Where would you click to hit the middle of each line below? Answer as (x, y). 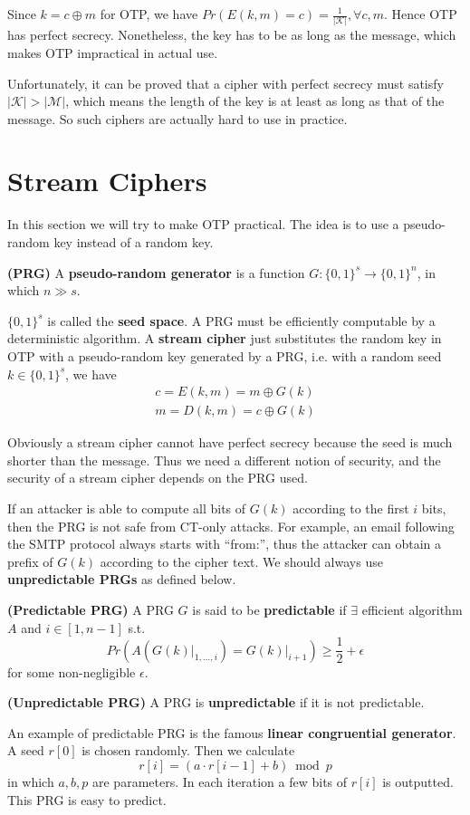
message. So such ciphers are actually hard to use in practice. (177, 118)
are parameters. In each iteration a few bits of (220, 781)
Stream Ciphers (107, 181)
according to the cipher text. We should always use (241, 561)
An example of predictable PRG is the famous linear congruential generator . (232, 732)
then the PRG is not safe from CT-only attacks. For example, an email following (231, 526)
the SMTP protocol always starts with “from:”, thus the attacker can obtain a (224, 544)
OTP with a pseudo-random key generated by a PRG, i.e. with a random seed (225, 355)
